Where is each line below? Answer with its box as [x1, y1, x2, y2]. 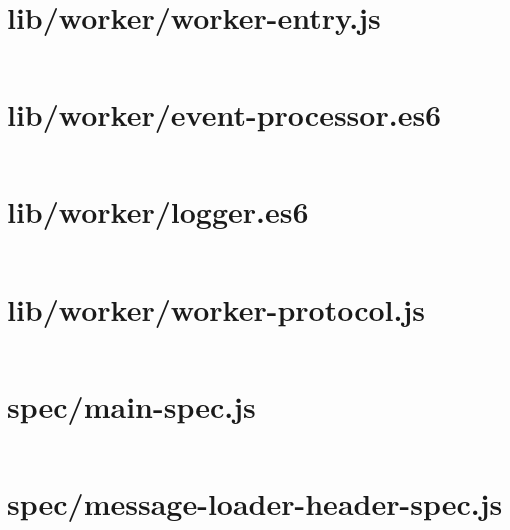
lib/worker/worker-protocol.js [7, 288, 426, 329]
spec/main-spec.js [7, 385, 256, 426]
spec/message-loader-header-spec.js [7, 482, 503, 523]
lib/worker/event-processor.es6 [7, 94, 442, 135]
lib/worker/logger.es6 [7, 191, 309, 232]
